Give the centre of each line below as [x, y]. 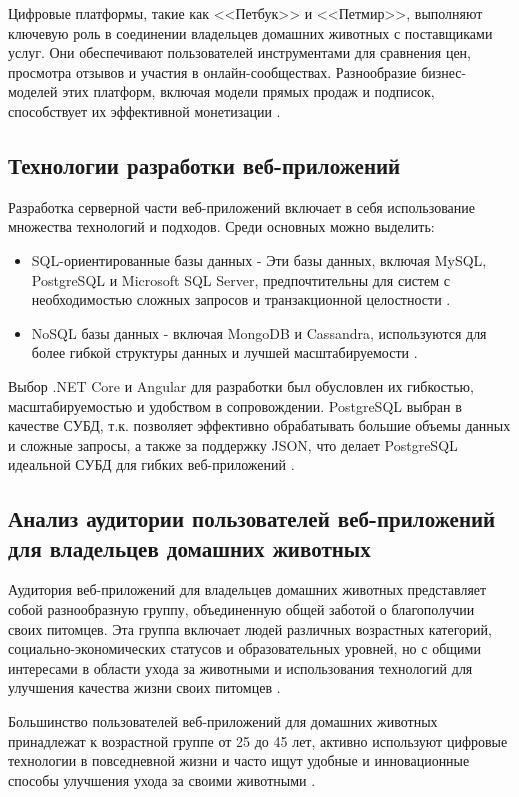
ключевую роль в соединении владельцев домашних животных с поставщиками [250, 32]
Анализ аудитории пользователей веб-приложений [252, 518]
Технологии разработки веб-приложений [204, 164]
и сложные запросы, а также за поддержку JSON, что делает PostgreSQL [233, 444]
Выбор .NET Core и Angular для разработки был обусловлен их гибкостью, [241, 385]
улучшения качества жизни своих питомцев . [144, 687]
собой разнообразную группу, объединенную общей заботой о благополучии [241, 609]
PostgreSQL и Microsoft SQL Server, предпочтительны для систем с [240, 279]
